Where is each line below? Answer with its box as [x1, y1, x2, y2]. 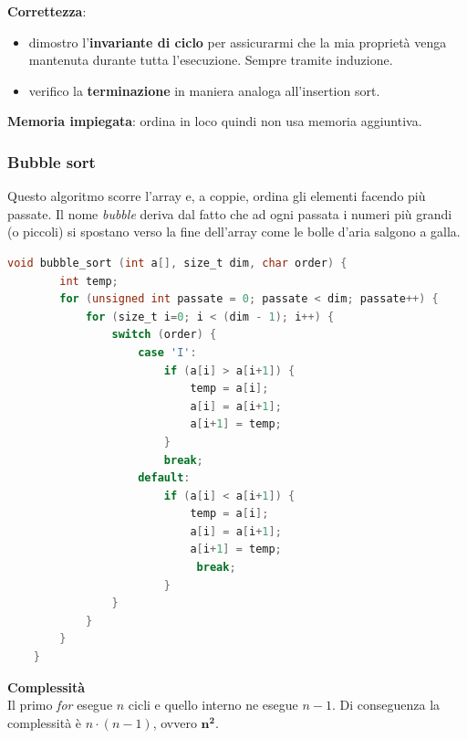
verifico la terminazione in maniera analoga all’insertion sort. [28, 80, 380, 100]
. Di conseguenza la [332, 695, 441, 714]
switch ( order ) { [111, 328, 217, 342]
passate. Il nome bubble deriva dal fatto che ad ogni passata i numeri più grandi [7, 204, 452, 223]
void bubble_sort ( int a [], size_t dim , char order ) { [7, 256, 348, 269]
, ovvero [152, 713, 197, 732]
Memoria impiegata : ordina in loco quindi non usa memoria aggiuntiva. [7, 111, 422, 131]
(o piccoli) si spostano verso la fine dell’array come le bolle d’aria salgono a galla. [7, 222, 461, 241]
